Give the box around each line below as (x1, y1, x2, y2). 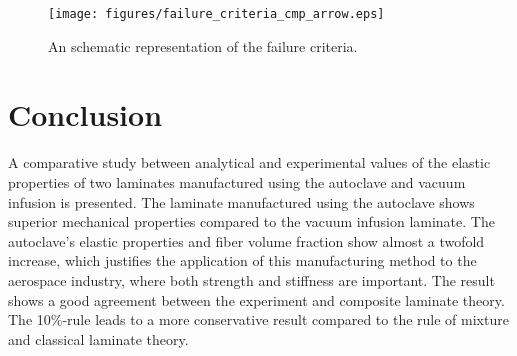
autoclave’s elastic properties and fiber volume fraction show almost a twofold (8, 230, 485, 251)
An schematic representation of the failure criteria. (48, 35, 358, 56)
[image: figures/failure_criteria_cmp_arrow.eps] (48, 7, 385, 21)
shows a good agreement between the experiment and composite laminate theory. (8, 289, 505, 310)
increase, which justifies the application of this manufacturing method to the (8, 250, 477, 271)
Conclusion (8, 94, 163, 135)
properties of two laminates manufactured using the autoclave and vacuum (8, 171, 466, 192)
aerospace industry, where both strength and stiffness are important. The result (8, 269, 495, 290)
